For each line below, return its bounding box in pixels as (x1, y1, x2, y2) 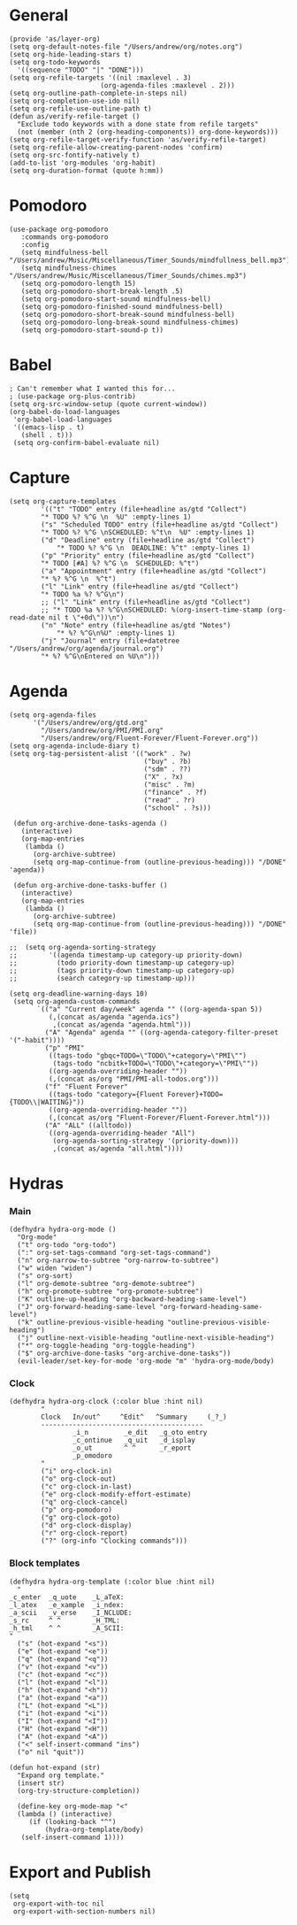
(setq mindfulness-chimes (20, 263, 117, 273)
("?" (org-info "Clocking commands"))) (41, 1536, 188, 1545)
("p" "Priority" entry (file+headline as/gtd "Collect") (41, 551, 255, 560)
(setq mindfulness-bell (20, 248, 109, 257)
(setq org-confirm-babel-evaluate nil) (12, 438, 161, 447)
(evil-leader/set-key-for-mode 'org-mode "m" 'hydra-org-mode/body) (17, 1357, 275, 1366)
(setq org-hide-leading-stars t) (9, 50, 133, 58)
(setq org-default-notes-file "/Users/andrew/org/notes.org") (9, 42, 243, 51)
